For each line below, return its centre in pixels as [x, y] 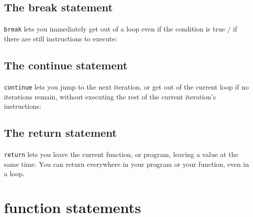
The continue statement [66, 65]
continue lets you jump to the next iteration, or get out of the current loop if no [126, 87]
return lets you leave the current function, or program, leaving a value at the [121, 154]
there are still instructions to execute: [61, 39]
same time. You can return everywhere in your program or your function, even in [126, 164]
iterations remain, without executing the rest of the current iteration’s [110, 96]
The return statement [61, 133]
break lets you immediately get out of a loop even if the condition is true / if [121, 29]
